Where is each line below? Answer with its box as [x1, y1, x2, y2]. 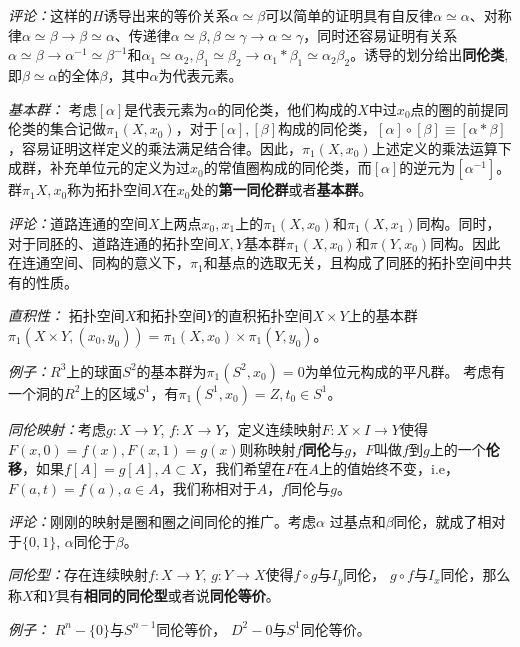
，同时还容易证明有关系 [303, 24, 458, 45]
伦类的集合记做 [8, 118, 106, 139]
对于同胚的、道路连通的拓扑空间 [8, 232, 218, 253]
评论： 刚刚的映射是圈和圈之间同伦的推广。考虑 [8, 511, 316, 532]
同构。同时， [416, 212, 501, 233]
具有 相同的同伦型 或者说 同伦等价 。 [55, 584, 280, 605]
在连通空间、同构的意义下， [8, 252, 190, 273]
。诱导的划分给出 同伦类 [350, 44, 505, 65]
